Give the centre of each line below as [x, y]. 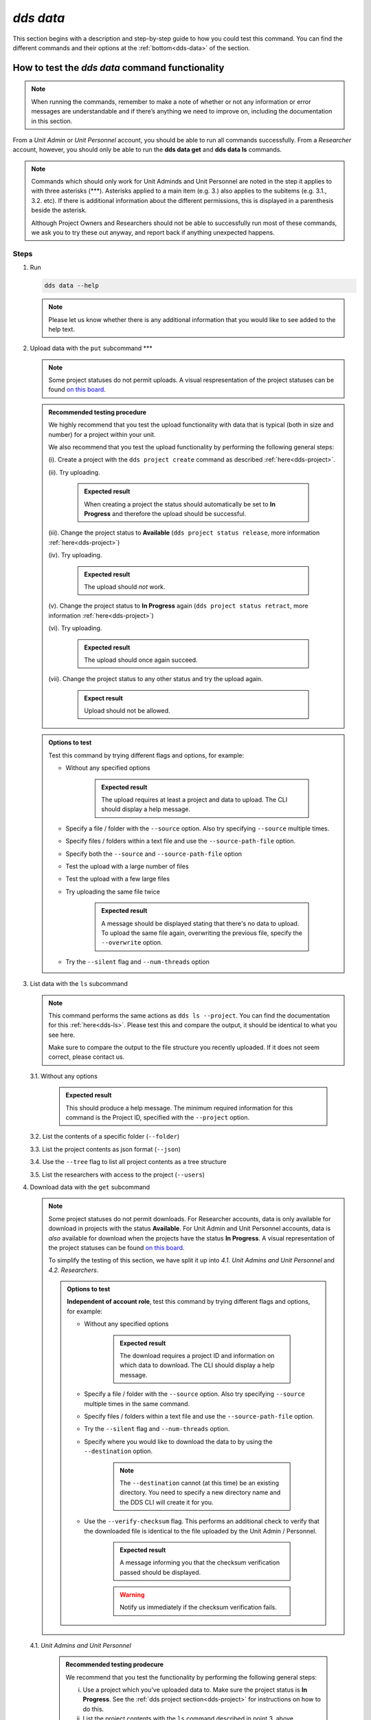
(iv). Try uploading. [75, 555]
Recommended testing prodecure [115, 1664]
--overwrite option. [132, 943]
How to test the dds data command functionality [119, 68]
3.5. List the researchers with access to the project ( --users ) [117, 1174]
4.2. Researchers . [74, 1270]
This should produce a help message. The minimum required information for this [179, 1108]
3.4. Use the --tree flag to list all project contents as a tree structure [128, 1162]
